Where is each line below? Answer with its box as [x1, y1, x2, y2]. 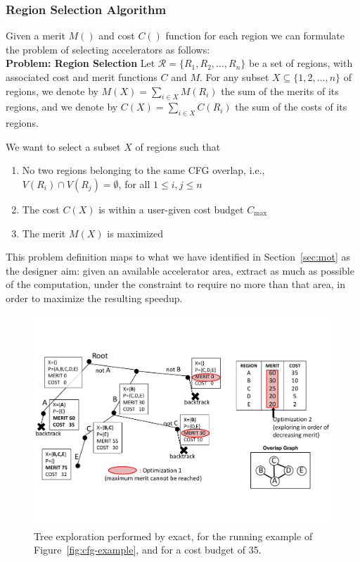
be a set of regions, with [249, 56, 353, 70]
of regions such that [135, 139, 221, 154]
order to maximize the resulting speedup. [6, 290, 183, 305]
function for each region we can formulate [165, 28, 345, 43]
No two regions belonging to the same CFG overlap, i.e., [22, 163, 265, 177]
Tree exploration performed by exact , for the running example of [34, 528, 313, 543]
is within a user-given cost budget [98, 201, 244, 216]
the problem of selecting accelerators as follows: [6, 42, 210, 56]
